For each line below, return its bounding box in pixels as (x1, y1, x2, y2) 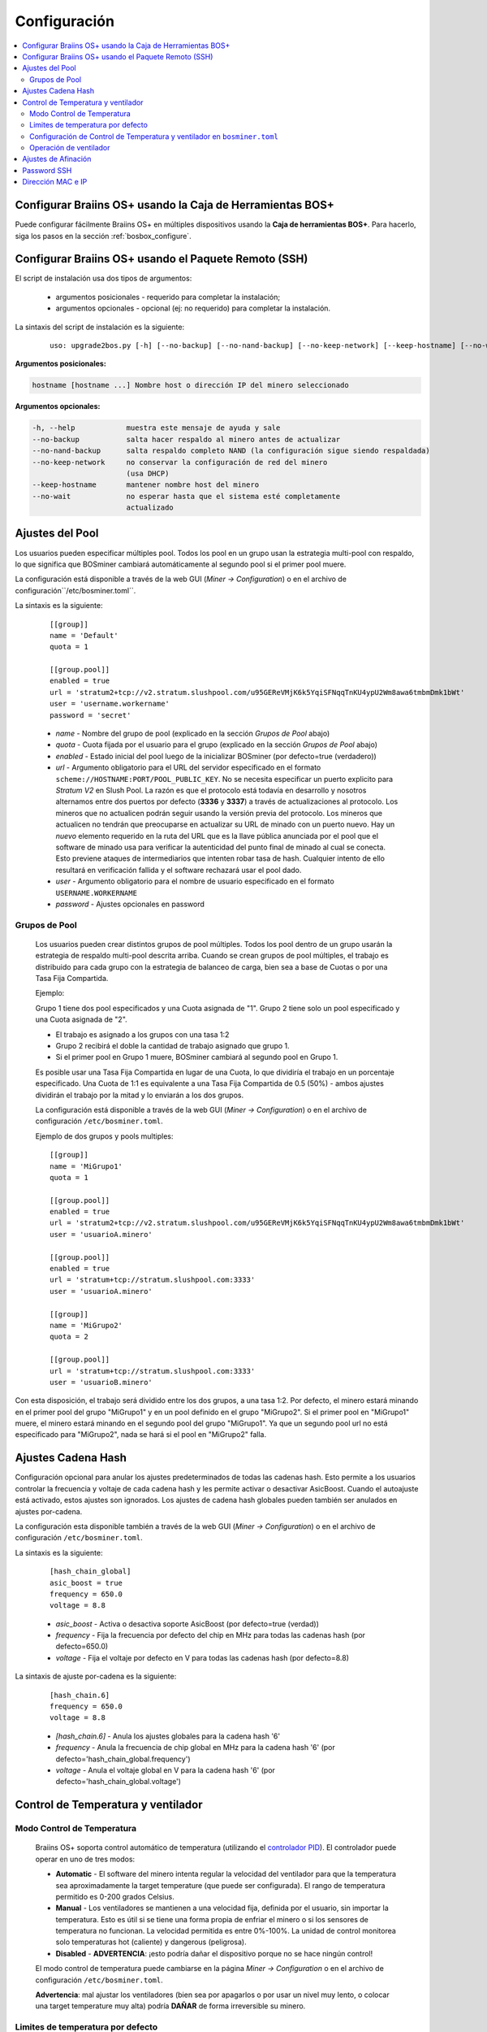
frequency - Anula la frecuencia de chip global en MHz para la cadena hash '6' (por (55, 1743, 336, 1752)
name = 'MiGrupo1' (50, 1161, 123, 1170)
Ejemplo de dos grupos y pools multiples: (35, 1131, 174, 1141)
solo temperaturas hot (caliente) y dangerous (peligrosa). (55, 1937, 247, 1947)
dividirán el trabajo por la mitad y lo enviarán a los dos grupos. (35, 1090, 244, 1100)
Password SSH (22, 165, 72, 175)
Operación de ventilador (29, 143, 110, 153)
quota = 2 (50, 1332, 88, 1341)
